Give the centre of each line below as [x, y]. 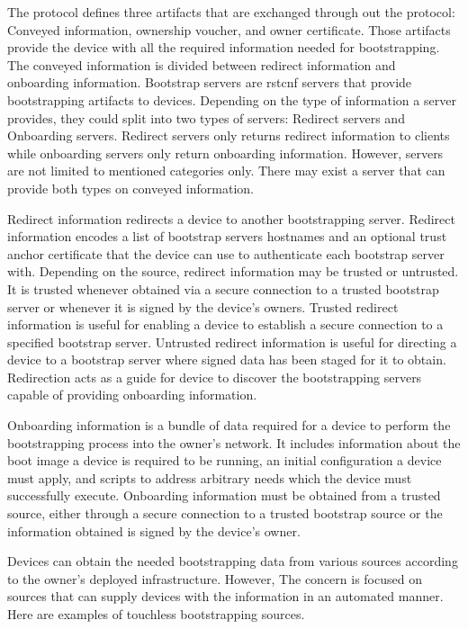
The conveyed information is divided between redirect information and [202, 64]
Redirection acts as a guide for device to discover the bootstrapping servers [215, 377]
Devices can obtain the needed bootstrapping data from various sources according [233, 561]
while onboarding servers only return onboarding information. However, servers [225, 153]
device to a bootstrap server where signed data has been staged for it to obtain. [227, 359]
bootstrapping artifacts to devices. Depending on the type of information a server [232, 99]
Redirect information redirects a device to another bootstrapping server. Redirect [231, 218]
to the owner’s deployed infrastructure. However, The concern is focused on [215, 578]
